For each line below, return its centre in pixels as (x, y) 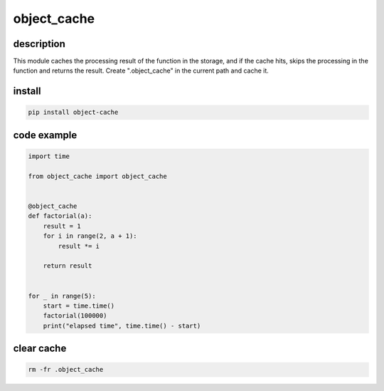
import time (49, 156)
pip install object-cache (73, 113)
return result (68, 266)
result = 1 (62, 226)
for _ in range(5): (62, 296)
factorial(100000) (75, 316)
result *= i (79, 246)
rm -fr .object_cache (66, 370)
